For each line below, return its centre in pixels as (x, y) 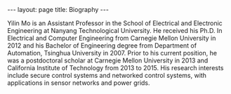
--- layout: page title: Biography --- (58, 9)
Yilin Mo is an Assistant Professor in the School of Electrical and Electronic (115, 23)
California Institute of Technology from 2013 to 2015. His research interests (115, 68)
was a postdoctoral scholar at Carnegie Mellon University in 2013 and (108, 60)
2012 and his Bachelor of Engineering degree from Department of (102, 46)
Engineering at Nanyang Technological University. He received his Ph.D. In (115, 31)
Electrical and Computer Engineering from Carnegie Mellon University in (112, 38)
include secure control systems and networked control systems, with (107, 75)
